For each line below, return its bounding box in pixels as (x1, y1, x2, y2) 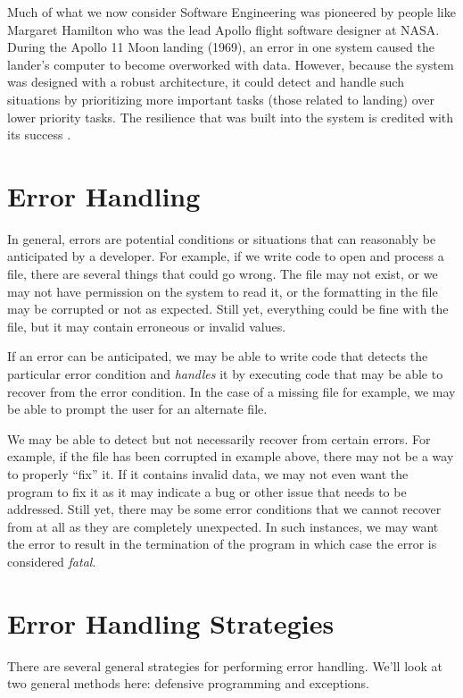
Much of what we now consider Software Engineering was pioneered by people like (7, 3, 456, 21)
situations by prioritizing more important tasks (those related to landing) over (7, 89, 434, 108)
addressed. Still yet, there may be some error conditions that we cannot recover (7, 500, 442, 518)
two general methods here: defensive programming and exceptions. (7, 674, 369, 693)
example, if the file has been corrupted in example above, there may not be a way (7, 447, 454, 466)
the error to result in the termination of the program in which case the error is (7, 534, 437, 553)
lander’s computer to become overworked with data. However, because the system (7, 55, 454, 73)
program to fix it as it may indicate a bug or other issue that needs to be (7, 482, 407, 500)
